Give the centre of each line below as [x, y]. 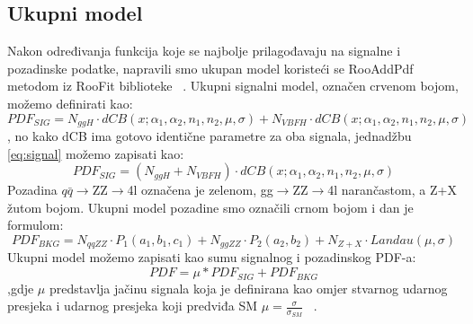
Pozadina [32, 190]
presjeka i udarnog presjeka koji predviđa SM [133, 306]
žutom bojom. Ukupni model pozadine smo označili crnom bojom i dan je [210, 207]
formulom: [36, 225]
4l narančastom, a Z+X [392, 190]
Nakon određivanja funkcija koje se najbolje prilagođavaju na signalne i [204, 51]
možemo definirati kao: [70, 103]
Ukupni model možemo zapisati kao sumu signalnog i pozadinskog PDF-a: [212, 257]
